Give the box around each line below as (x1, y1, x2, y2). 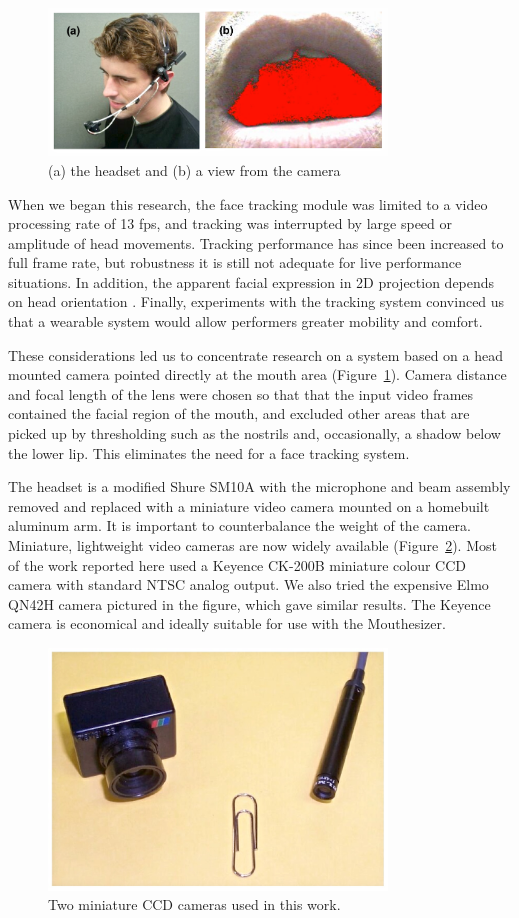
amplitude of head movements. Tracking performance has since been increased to (8, 232, 504, 253)
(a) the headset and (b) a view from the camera (48, 159, 341, 180)
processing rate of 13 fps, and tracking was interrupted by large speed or (8, 213, 452, 234)
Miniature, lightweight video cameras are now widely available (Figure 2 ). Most (8, 535, 497, 556)
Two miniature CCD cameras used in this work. (48, 894, 341, 915)
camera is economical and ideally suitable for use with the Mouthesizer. (8, 613, 446, 634)
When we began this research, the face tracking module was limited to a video (8, 193, 488, 214)
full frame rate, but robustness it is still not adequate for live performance (8, 252, 462, 273)
